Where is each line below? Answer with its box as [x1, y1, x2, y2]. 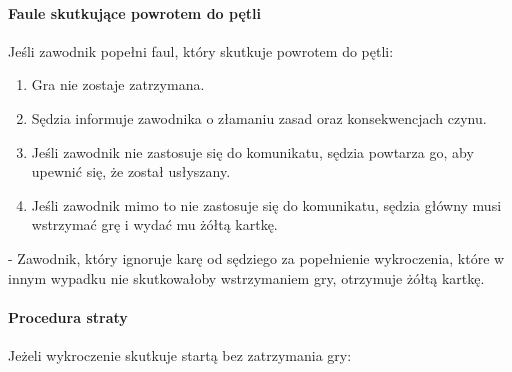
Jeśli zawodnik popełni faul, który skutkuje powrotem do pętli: [8, 40, 394, 61]
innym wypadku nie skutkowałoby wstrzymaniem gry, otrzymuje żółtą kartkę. [8, 267, 485, 288]
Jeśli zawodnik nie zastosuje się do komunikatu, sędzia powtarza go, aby [31, 141, 474, 162]
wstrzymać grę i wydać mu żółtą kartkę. [31, 214, 278, 235]
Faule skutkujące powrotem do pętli [8, 2, 261, 23]
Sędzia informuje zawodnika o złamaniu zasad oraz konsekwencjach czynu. [31, 107, 487, 128]
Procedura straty [8, 306, 128, 327]
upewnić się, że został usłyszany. [31, 161, 231, 182]
